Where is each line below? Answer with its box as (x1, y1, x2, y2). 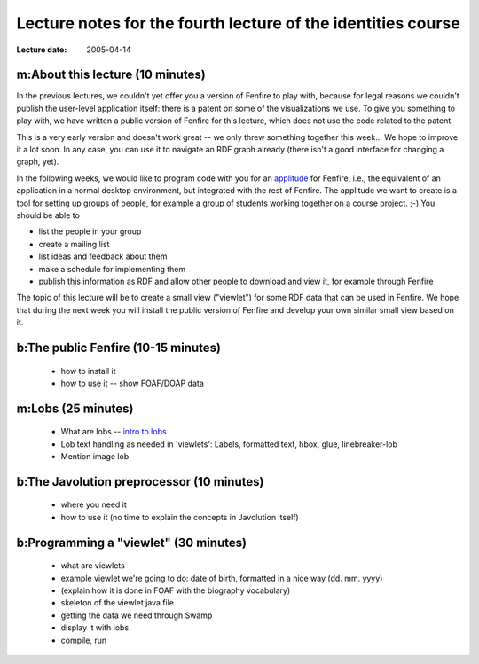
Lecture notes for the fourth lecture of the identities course (16, 13, 460, 33)
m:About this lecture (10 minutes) (16, 67, 206, 82)
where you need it (60, 499, 128, 510)
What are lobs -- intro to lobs (60, 426, 168, 437)
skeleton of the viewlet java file (60, 598, 175, 608)
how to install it (60, 365, 116, 376)
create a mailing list (38, 238, 110, 249)
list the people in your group (38, 226, 142, 237)
